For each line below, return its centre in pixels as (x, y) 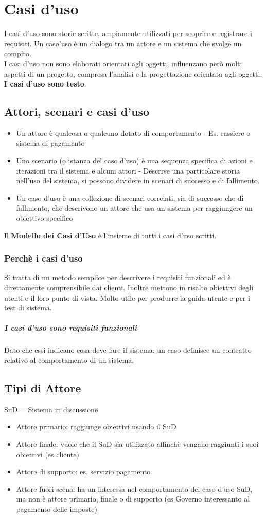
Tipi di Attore (43, 387)
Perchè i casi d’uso (43, 258)
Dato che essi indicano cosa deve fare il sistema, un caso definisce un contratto (128, 350)
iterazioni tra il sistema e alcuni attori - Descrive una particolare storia (128, 170)
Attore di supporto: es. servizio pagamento (83, 471)
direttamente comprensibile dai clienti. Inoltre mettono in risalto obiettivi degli (129, 288)
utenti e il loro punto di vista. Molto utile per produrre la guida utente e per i (127, 297)
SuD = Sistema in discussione (51, 409)
